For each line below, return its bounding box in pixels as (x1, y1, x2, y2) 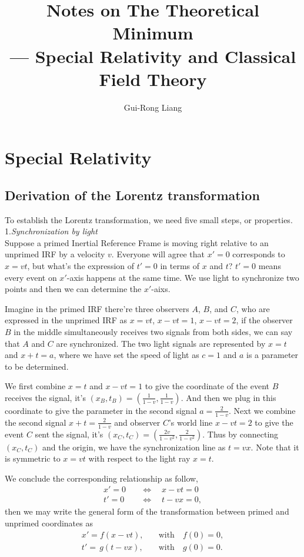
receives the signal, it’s (5, 391, 86, 403)
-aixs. (151, 283, 171, 295)
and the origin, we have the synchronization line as (42, 440, 226, 453)
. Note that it (250, 440, 299, 453)
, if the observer (236, 314, 293, 326)
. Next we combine (229, 404, 296, 416)
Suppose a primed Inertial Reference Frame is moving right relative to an (5, 236, 269, 248)
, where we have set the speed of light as (54, 349, 199, 361)
